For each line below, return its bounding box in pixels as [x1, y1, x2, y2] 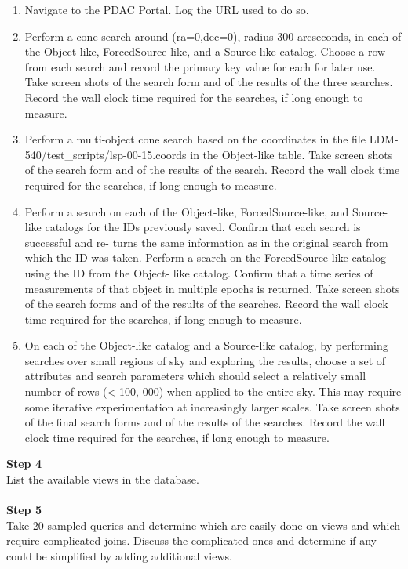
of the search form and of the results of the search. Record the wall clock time [24, 161, 400, 178]
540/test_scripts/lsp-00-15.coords [24, 146, 187, 162]
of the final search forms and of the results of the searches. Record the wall [24, 414, 385, 430]
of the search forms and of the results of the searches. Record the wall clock [24, 295, 388, 312]
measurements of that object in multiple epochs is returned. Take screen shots [24, 280, 400, 296]
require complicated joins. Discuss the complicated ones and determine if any [6, 532, 377, 549]
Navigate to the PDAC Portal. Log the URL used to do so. [24, 2, 309, 17]
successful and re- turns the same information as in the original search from [24, 234, 388, 250]
